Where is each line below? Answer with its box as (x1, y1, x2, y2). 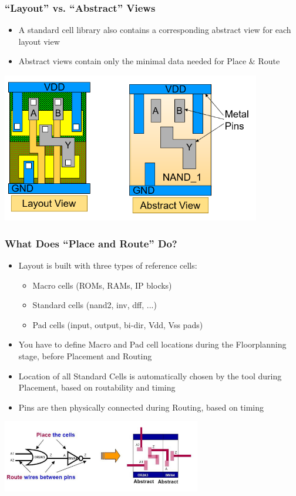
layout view (18, 35, 60, 47)
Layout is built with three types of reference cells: (18, 259, 197, 272)
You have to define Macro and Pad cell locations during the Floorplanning (18, 338, 287, 350)
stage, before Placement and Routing (18, 350, 152, 362)
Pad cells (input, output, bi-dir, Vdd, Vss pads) (32, 318, 203, 330)
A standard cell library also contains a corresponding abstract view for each (18, 24, 291, 36)
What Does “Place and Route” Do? (5, 236, 177, 250)
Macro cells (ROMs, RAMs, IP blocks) (32, 279, 172, 291)
